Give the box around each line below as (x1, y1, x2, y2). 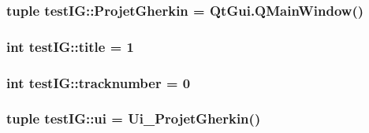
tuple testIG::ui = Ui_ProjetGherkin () (6, 109, 261, 128)
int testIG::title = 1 (6, 36, 135, 56)
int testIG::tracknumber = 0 (6, 72, 191, 92)
